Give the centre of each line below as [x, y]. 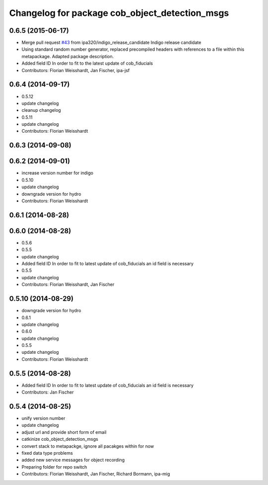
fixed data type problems [47, 453]
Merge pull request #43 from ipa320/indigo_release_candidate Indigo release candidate [111, 43]
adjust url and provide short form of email [64, 432]
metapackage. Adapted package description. [68, 56]
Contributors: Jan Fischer [48, 392]
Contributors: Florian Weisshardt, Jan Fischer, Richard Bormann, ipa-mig [96, 474]
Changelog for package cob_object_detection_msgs [119, 13]
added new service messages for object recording [73, 460]
